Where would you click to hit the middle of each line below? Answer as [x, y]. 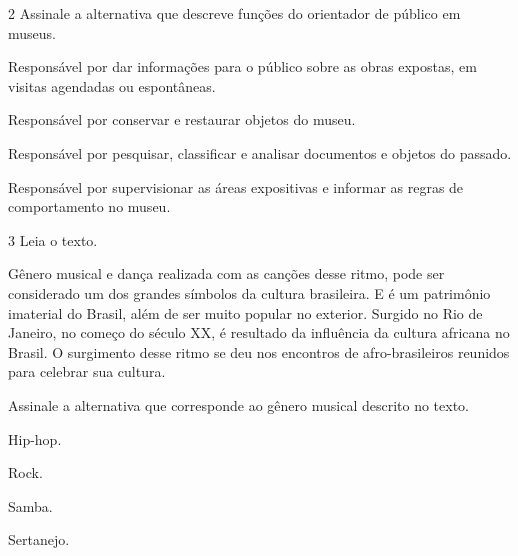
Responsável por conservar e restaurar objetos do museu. [182, 119]
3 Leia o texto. [53, 239]
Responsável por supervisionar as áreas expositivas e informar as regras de [236, 186]
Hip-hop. [35, 438]
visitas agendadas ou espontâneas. [112, 85]
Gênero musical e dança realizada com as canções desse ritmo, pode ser [226, 273]
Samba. [30, 505]
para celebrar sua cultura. [87, 371]
